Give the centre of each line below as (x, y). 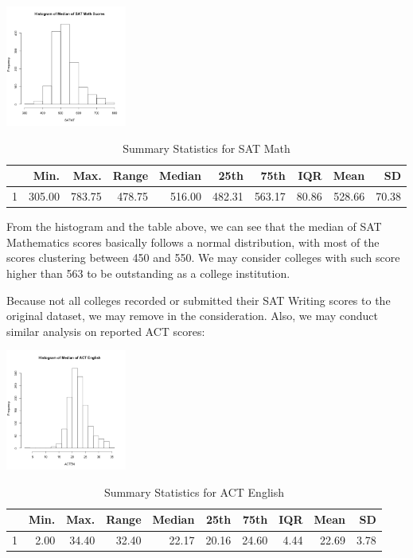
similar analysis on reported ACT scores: (106, 331)
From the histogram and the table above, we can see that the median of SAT (194, 226)
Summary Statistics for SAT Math (206, 148)
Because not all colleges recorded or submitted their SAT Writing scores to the (199, 300)
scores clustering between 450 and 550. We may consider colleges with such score (203, 258)
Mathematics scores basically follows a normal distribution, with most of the (193, 242)
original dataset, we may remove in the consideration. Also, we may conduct (192, 316)
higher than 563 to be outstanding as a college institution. (148, 273)
